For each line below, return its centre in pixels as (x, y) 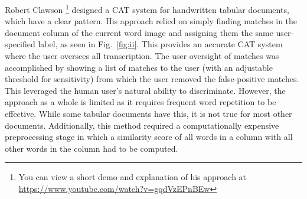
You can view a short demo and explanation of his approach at (133, 177)
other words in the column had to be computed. (92, 148)
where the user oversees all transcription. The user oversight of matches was (142, 56)
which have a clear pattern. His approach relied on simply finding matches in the (151, 21)
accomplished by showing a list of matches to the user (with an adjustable (139, 67)
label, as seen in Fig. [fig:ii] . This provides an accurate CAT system (160, 44)
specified (20, 44)
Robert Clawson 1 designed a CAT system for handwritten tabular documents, (147, 9)
